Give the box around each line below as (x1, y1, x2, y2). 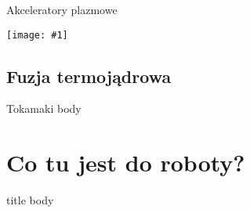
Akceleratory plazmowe (6, 2, 118, 17)
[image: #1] (6, 29, 68, 41)
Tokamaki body (6, 100, 82, 117)
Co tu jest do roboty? (6, 146, 245, 179)
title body (6, 192, 54, 208)
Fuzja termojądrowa (6, 63, 172, 88)
